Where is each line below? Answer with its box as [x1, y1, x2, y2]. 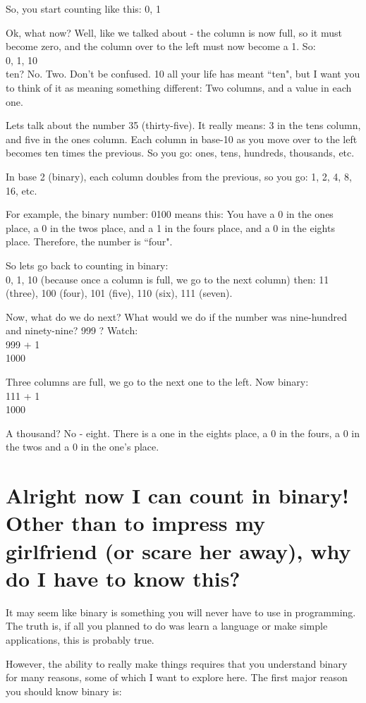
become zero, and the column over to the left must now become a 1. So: [6, 39, 316, 54]
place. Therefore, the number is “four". [6, 234, 173, 249]
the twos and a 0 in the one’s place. [6, 439, 159, 454]
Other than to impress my [6, 508, 266, 537]
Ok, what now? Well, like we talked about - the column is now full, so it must [6, 25, 342, 39]
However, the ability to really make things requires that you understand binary [6, 656, 348, 671]
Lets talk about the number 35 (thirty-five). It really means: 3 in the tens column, [6, 118, 361, 133]
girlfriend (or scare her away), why [6, 536, 351, 565]
